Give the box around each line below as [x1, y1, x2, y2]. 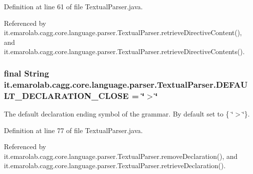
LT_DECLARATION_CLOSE [4, 89, 129, 101]
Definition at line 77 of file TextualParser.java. [4, 125, 143, 135]
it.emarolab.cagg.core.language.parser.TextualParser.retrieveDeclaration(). [4, 160, 226, 171]
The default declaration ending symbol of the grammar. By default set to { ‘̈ [4, 109, 233, 119]
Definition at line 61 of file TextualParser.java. [4, 1, 143, 11]
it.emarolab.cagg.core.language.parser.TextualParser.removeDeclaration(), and [4, 151, 238, 161]
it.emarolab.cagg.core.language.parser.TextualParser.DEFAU [4, 78, 248, 90]
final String [4, 67, 49, 79]
